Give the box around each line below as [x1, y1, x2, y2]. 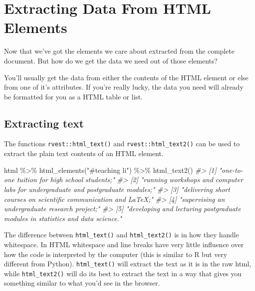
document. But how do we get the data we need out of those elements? [4, 55, 218, 65]
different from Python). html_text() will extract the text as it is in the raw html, [4, 259, 252, 269]
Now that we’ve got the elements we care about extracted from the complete [4, 46, 235, 56]
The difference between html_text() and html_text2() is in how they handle [4, 229, 239, 240]
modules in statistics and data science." [4, 213, 122, 223]
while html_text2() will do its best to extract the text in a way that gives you [4, 268, 242, 278]
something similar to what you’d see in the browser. [4, 278, 160, 288]
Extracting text [4, 115, 84, 130]
